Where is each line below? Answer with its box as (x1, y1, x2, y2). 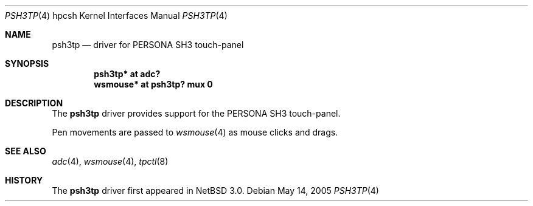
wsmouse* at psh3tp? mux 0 (94, 79, 213, 89)
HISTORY (5, 175, 43, 185)
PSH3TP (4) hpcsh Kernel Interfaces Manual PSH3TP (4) (5, 10, 228, 21)
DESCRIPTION (5, 98, 63, 108)
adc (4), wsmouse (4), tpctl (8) (52, 156, 169, 167)
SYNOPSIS (5, 58, 49, 69)
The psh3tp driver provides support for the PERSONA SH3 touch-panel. (52, 108, 341, 118)
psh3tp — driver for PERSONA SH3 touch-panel (52, 39, 244, 50)
